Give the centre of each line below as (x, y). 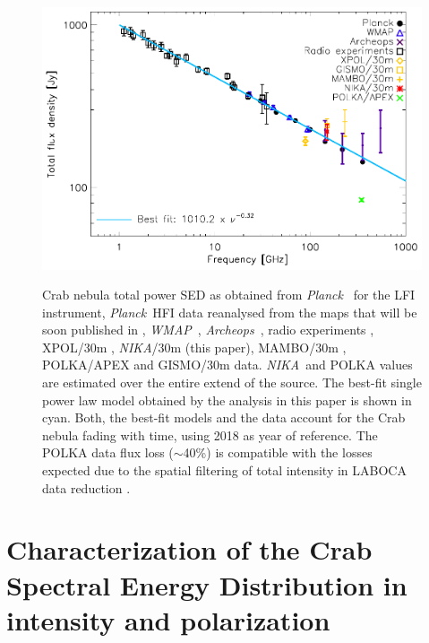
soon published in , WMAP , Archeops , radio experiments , (208, 330)
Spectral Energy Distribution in (207, 584)
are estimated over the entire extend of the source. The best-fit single (232, 382)
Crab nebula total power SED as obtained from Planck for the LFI (229, 295)
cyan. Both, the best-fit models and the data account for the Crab (224, 417)
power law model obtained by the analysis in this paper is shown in (227, 400)
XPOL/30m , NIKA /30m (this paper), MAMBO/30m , (194, 347)
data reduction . (86, 487)
